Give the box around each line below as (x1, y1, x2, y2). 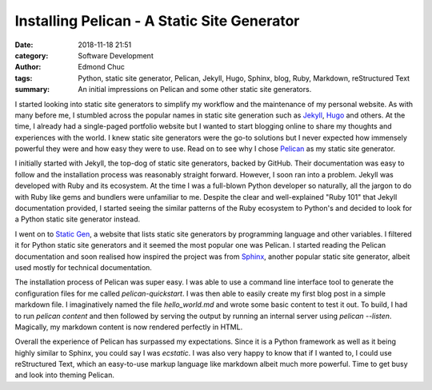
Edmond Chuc (78, 62, 126, 72)
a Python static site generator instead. (14, 214, 141, 224)
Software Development (78, 50, 154, 60)
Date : (14, 40, 34, 50)
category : (14, 50, 49, 60)
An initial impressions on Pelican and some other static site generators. (78, 85, 312, 94)
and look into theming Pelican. (14, 370, 115, 380)
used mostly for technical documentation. (14, 262, 152, 272)
